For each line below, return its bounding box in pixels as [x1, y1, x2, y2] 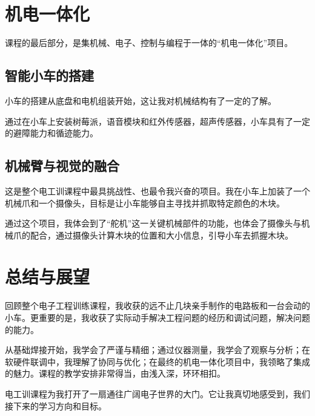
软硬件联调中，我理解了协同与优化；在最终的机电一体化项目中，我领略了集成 [5, 355, 310, 368]
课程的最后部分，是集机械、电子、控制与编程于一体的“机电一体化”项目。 [5, 36, 293, 49]
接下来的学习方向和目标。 [5, 399, 107, 412]
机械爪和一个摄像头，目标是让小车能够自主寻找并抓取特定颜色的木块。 [5, 196, 285, 209]
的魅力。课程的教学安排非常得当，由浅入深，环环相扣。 [5, 367, 225, 380]
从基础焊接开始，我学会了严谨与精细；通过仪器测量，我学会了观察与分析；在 [5, 343, 310, 356]
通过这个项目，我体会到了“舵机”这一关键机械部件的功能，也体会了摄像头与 [5, 217, 302, 229]
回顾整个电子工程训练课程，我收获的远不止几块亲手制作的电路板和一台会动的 [5, 299, 310, 312]
